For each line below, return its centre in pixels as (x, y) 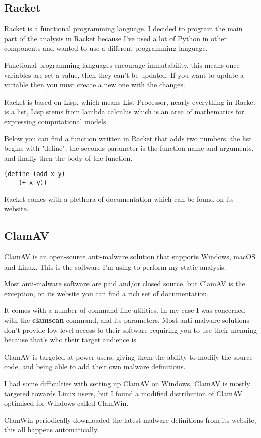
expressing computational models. (56, 121)
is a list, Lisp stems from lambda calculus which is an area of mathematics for (124, 111)
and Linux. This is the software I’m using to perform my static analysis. (115, 266)
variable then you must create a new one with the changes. (95, 85)
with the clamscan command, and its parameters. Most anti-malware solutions (127, 320)
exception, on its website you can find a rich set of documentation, (107, 293)
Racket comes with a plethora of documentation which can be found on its (119, 198)
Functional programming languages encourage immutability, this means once (122, 65)
